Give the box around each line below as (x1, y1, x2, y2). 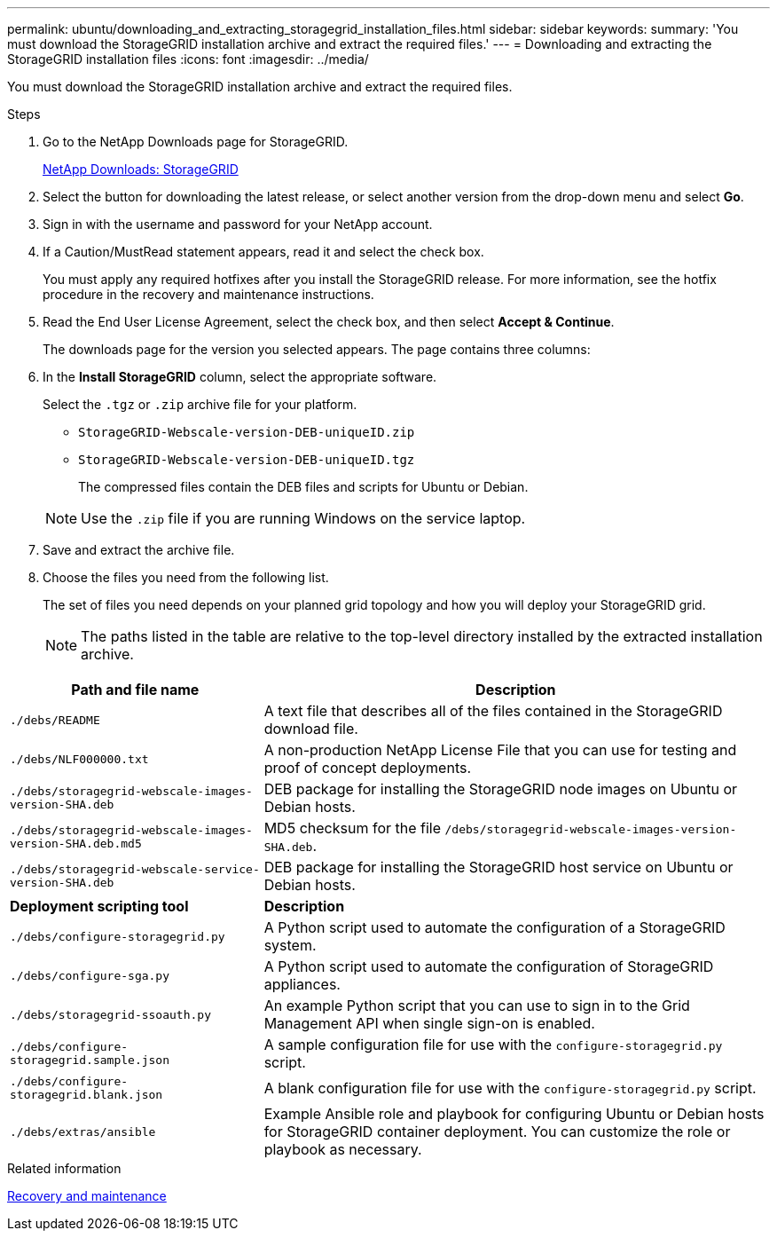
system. (263, 936, 317, 954)
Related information (7, 1161, 122, 1176)
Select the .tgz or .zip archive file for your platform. (43, 397, 357, 412)
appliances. (263, 975, 341, 993)
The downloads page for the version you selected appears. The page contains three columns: (43, 342, 591, 357)
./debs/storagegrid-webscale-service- (10, 863, 260, 876)
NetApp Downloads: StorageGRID (43, 162, 239, 177)
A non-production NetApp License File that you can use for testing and (263, 741, 737, 759)
